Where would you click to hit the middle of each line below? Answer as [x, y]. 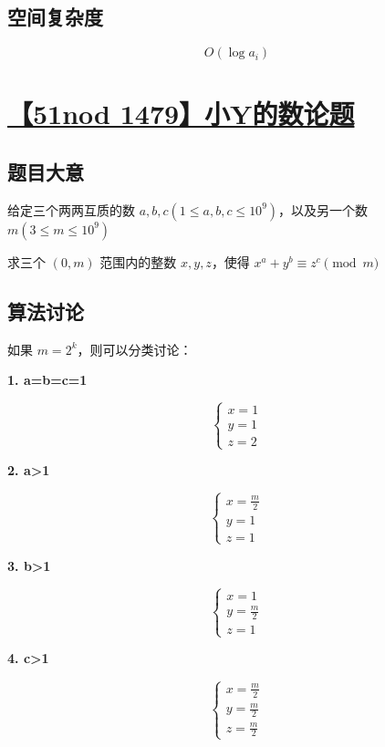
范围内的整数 [138, 261]
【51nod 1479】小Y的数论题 [181, 114]
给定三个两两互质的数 [71, 209]
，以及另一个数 [323, 209]
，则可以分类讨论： [135, 349]
